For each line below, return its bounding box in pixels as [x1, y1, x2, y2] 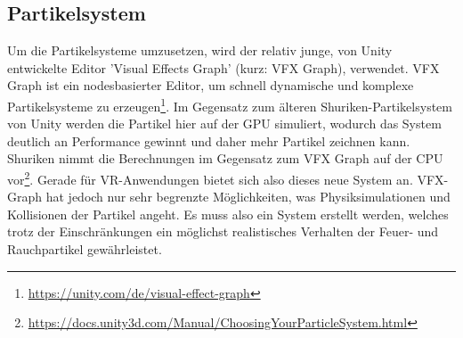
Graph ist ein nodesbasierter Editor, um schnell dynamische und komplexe [7, 76, 414, 95]
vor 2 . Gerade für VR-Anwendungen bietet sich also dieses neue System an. [7, 168, 413, 188]
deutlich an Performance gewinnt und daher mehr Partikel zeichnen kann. [7, 131, 410, 150]
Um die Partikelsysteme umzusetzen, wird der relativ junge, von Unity [7, 41, 393, 60]
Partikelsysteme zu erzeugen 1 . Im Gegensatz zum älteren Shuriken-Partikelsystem [7, 94, 452, 115]
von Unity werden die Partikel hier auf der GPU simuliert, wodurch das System [7, 114, 442, 133]
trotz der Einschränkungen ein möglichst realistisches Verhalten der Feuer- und [7, 222, 439, 241]
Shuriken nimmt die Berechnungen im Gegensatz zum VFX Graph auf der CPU [7, 149, 443, 168]
